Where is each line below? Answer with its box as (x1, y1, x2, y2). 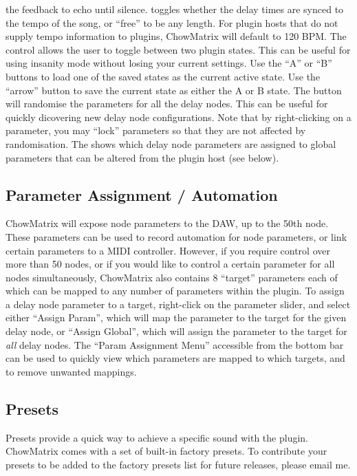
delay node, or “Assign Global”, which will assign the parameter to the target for (6, 324, 347, 338)
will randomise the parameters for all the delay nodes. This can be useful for (6, 96, 328, 111)
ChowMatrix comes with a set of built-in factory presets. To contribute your (6, 444, 327, 458)
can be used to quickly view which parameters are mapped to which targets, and (6, 351, 345, 365)
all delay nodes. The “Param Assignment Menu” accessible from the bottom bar (6, 337, 344, 351)
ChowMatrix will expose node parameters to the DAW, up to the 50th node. (6, 216, 329, 230)
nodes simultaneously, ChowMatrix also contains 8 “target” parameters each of (6, 270, 338, 284)
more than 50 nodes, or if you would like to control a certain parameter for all (6, 257, 335, 271)
